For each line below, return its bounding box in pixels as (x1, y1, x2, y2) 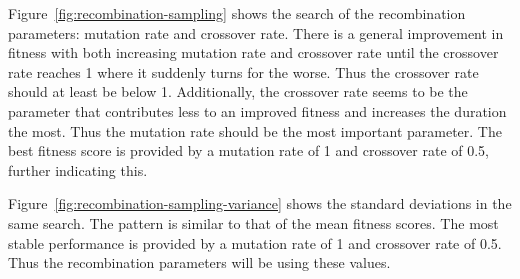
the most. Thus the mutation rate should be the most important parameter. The (8, 120, 502, 141)
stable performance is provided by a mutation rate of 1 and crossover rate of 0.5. (8, 232, 502, 253)
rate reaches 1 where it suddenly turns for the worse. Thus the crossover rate (8, 61, 479, 82)
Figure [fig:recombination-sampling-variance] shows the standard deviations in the (8, 193, 512, 214)
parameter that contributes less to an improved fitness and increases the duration (8, 100, 507, 121)
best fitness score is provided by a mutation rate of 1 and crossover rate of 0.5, (8, 140, 490, 161)
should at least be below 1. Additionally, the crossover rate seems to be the (8, 81, 468, 102)
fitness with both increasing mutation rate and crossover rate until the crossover (8, 42, 499, 63)
